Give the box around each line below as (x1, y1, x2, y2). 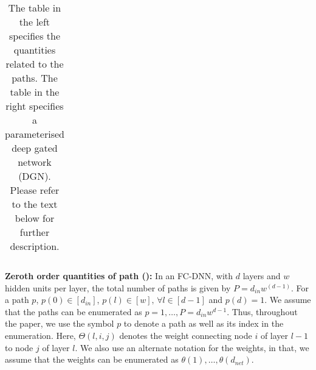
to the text (12, 197, 58, 211)
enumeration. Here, (5, 329, 76, 341)
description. (10, 239, 60, 253)
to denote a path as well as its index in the (123, 317, 284, 330)
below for (15, 211, 55, 225)
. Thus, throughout (227, 305, 298, 318)
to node (5, 341, 33, 354)
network (18, 155, 52, 169)
